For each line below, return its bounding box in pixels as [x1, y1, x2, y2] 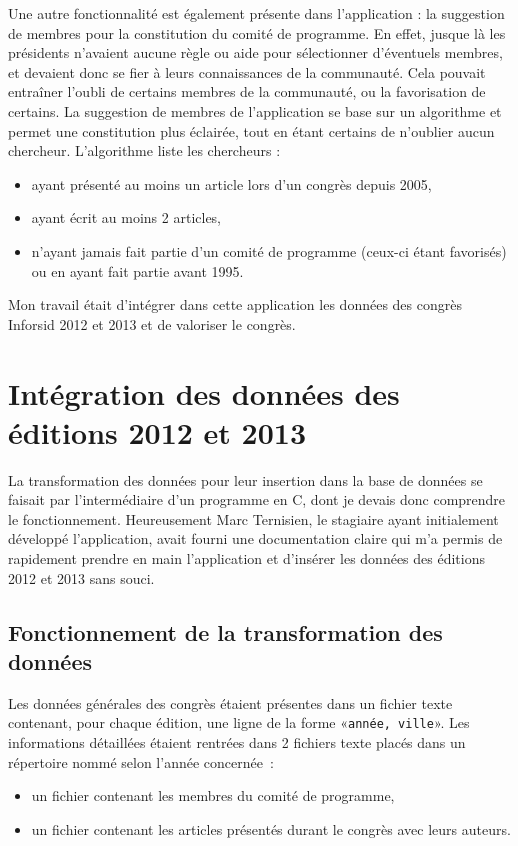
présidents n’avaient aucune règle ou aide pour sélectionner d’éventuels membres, [8, 42, 503, 63]
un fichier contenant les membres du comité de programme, [31, 785, 395, 806]
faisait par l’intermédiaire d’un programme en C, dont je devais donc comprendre [8, 489, 506, 510]
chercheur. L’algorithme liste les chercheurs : [8, 140, 281, 161]
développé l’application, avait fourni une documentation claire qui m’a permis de [8, 528, 503, 549]
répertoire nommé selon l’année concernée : [8, 751, 274, 772]
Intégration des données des [8, 372, 400, 413]
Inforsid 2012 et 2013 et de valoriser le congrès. [8, 313, 296, 334]
